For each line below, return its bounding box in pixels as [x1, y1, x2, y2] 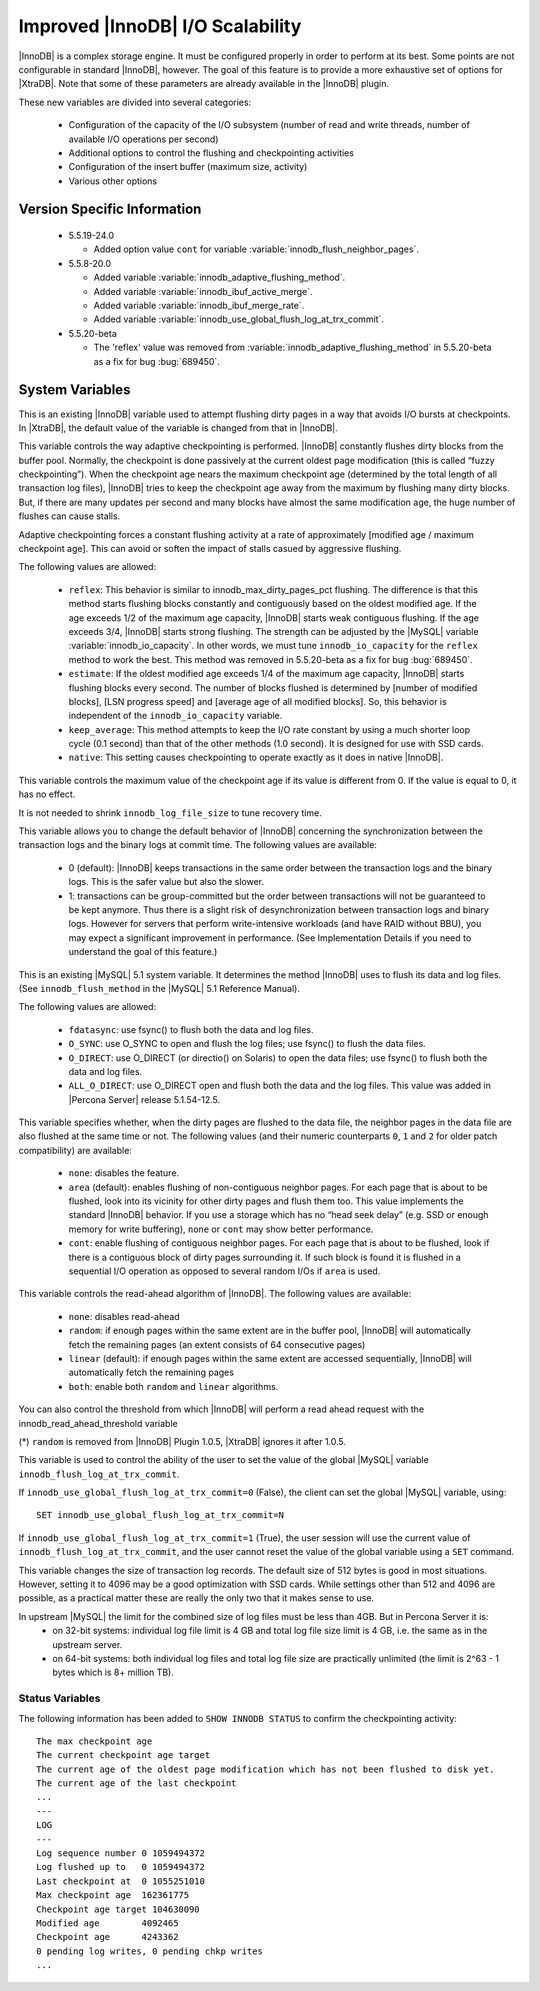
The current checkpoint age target [36, 1750, 211, 1761]
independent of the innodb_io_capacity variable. [68, 710, 283, 722]
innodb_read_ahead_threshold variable [18, 1417, 179, 1429]
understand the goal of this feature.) [68, 946, 218, 958]
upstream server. [52, 1638, 123, 1650]
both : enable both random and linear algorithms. [68, 1380, 279, 1392]
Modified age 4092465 [36, 1917, 179, 1929]
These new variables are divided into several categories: [18, 96, 252, 108]
